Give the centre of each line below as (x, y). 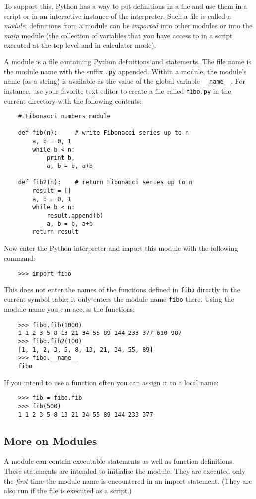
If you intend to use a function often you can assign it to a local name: (111, 382)
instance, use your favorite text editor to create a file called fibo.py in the (118, 90)
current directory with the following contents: (73, 100)
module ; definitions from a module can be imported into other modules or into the (128, 26)
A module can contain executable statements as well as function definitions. (119, 461)
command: (20, 257)
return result (56, 232)
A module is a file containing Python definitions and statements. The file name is (128, 61)
